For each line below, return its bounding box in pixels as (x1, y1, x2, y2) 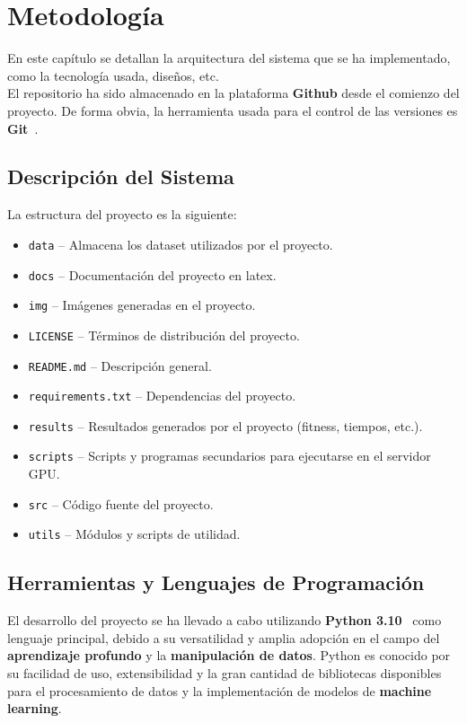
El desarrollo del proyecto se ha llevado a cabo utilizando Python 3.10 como (7, 611, 442, 630)
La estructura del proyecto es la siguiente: (7, 205, 237, 224)
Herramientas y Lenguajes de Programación (7, 569, 425, 596)
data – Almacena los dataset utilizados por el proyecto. (28, 234, 333, 253)
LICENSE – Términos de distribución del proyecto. (28, 325, 300, 344)
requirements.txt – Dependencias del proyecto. (28, 386, 296, 405)
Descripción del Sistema (7, 163, 234, 190)
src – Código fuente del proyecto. (28, 494, 214, 513)
